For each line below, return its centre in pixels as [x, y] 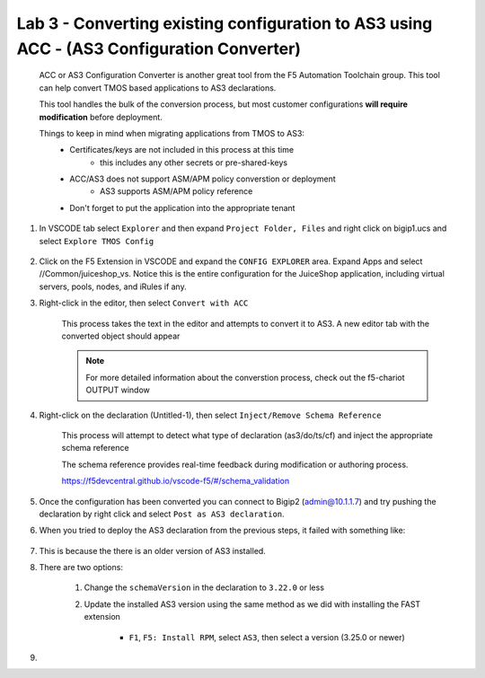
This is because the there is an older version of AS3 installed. [153, 550]
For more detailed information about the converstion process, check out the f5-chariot [245, 377]
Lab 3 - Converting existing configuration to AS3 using [225, 23]
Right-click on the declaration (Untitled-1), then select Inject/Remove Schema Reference [210, 415]
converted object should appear [121, 336]
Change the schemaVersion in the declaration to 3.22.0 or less [204, 587]
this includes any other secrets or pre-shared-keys [194, 163]
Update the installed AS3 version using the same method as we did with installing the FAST [252, 604]
